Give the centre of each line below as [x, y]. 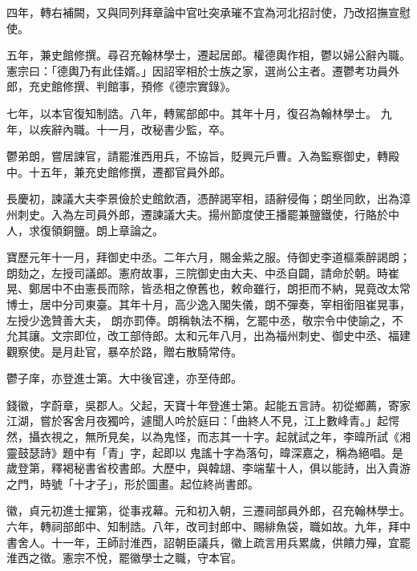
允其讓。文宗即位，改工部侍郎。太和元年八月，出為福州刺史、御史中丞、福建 [208, 336]
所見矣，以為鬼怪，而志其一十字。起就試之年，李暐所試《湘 [253, 437]
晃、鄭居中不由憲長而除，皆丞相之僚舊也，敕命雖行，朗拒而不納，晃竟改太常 [208, 288]
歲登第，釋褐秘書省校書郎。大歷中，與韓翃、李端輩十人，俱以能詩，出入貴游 [208, 468]
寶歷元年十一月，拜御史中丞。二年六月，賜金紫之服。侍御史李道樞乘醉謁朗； [208, 257]
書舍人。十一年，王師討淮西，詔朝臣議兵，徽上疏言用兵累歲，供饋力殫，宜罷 [208, 542]
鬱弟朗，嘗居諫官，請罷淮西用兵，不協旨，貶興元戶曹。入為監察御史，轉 [197, 156]
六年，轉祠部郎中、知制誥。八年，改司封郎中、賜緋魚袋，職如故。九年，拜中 [208, 526]
